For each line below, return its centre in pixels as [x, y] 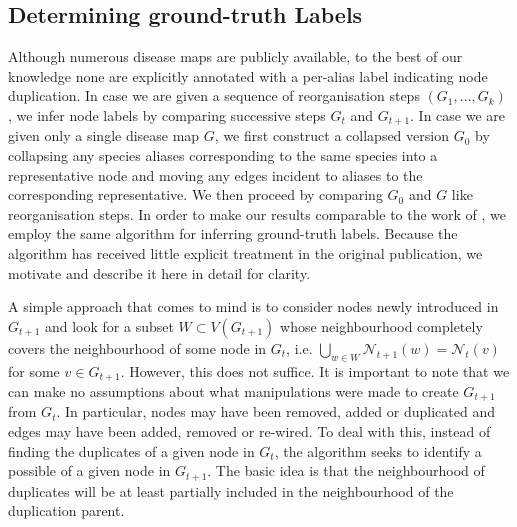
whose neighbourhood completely [381, 325]
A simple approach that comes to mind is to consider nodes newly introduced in [253, 306]
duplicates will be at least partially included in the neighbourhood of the [231, 490]
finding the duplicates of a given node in [131, 450]
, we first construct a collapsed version [331, 135]
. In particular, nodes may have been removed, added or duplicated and [275, 411]
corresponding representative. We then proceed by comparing [195, 194]
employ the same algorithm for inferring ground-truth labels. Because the [233, 233]
